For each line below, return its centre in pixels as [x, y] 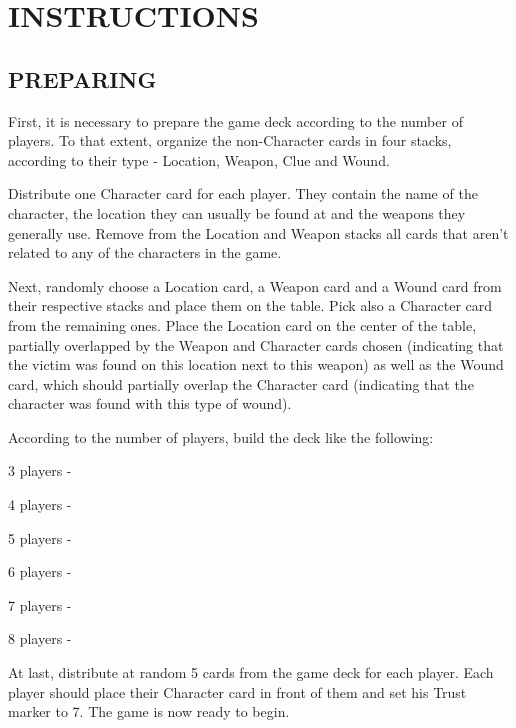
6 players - [40, 571]
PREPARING [82, 78]
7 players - [40, 604]
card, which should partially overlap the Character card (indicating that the [241, 383]
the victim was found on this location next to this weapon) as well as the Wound [256, 364]
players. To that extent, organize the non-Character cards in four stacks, [230, 140]
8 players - [40, 638]
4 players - [40, 504]
